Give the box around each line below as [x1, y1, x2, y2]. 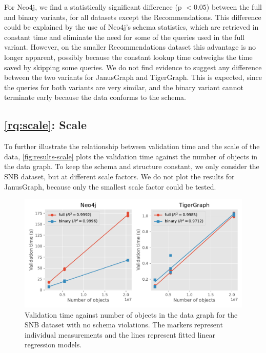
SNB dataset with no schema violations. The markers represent [25, 319, 223, 330]
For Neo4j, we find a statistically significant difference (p [4, 2, 182, 12]
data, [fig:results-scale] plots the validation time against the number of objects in [4, 151, 258, 161]
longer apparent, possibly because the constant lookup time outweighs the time [4, 51, 253, 62]
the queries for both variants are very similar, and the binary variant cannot [4, 81, 243, 92]
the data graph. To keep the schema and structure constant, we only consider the [4, 161, 259, 172]
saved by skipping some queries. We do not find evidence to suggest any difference [4, 61, 262, 72]
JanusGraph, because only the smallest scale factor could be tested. [4, 181, 216, 192]
